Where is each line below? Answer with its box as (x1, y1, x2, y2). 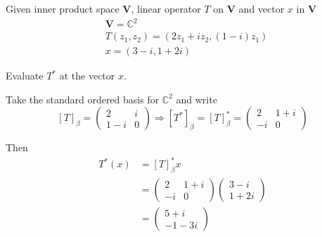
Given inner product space (6, 1, 120, 15)
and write (176, 91, 217, 106)
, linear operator (131, 1, 201, 15)
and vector (238, 1, 285, 15)
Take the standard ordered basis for (6, 91, 160, 106)
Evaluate (6, 68, 44, 83)
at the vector (59, 68, 115, 83)
